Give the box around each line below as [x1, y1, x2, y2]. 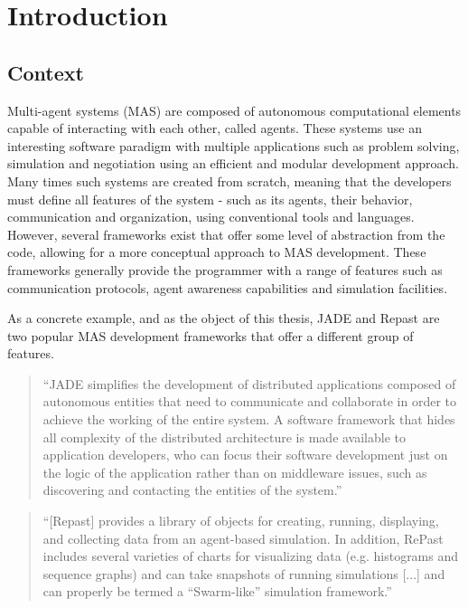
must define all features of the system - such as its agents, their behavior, [7, 189, 413, 208]
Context [7, 58, 84, 86]
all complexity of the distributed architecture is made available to [42, 427, 407, 446]
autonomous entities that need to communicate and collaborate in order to [42, 392, 457, 411]
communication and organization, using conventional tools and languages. [7, 207, 415, 226]
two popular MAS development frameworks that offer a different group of [7, 326, 414, 345]
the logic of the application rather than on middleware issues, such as [42, 462, 427, 481]
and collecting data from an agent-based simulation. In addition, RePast [42, 528, 444, 547]
